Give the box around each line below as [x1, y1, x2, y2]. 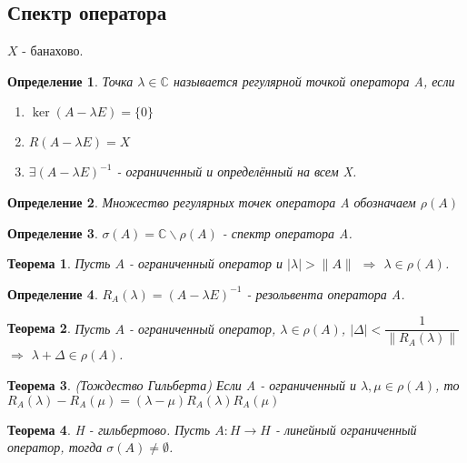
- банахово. [22, 41, 84, 60]
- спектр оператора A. [222, 223, 353, 242]
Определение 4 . [7, 284, 98, 303]
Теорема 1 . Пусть [7, 254, 111, 273]
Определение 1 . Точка [7, 71, 134, 90]
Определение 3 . [7, 223, 98, 242]
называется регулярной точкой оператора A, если [173, 71, 455, 90]
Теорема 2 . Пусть [7, 318, 111, 337]
